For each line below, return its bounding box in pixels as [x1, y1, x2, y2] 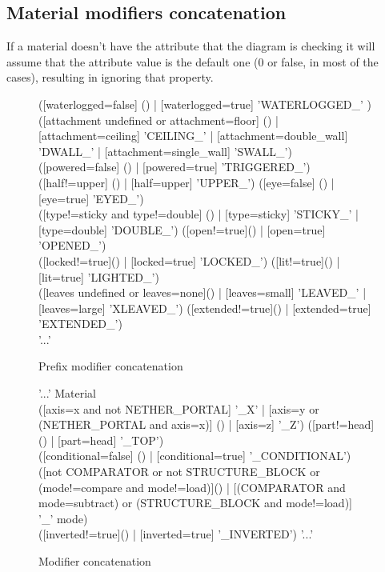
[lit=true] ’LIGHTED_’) [38, 268, 159, 285]
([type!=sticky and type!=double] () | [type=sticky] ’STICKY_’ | [38, 206, 359, 222]
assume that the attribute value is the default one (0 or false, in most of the [6, 53, 379, 70]
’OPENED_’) [38, 237, 106, 254]
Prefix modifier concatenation [38, 358, 183, 374]
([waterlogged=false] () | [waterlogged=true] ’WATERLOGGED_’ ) [38, 95, 371, 112]
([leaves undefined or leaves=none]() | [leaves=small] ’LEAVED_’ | [38, 284, 367, 301]
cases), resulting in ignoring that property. [6, 69, 214, 86]
